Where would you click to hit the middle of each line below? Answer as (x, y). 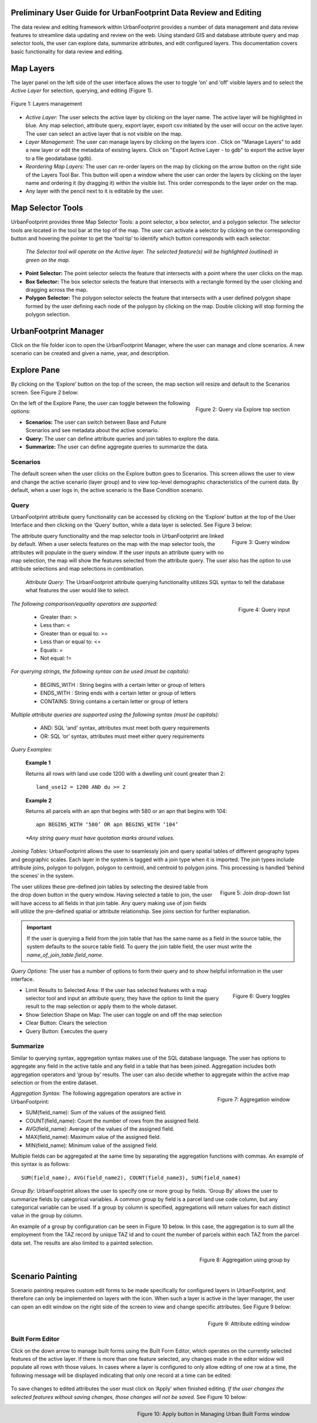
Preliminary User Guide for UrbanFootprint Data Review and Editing (136, 13)
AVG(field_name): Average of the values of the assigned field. (100, 1129)
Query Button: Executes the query (67, 1031)
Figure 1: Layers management (46, 104)
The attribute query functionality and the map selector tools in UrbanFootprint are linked (117, 536)
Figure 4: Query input (264, 610)
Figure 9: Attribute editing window (249, 1324)
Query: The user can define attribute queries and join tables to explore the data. (122, 439)
